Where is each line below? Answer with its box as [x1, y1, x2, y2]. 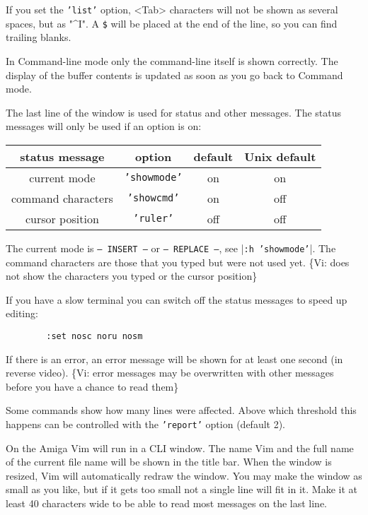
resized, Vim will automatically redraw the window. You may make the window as [6, 468, 362, 483]
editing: [6, 306, 38, 321]
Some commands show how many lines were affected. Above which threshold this [6, 403, 357, 418]
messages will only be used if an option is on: [6, 119, 202, 134]
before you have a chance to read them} [6, 379, 179, 393]
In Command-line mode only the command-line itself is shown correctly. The [6, 53, 338, 68]
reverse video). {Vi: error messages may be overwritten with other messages [6, 365, 334, 380]
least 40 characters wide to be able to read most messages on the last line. [6, 495, 328, 510]
